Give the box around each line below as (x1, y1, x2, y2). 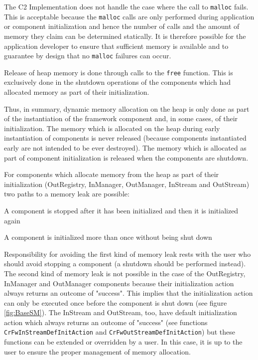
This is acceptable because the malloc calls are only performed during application (4, 11, 255, 21)
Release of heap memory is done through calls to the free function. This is (4, 67, 233, 77)
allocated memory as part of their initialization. (4, 87, 149, 97)
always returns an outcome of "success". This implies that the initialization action (4, 288, 253, 298)
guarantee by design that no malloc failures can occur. (4, 50, 171, 61)
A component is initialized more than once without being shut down (4, 232, 212, 242)
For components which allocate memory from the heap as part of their (4, 169, 219, 180)
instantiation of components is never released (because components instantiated (4, 133, 247, 143)
